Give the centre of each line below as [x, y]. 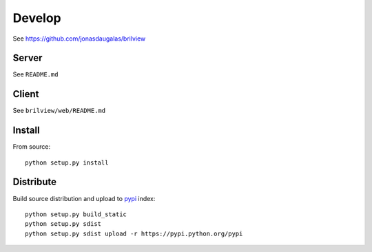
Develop [37, 18]
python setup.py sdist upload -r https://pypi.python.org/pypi [134, 233]
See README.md [35, 74]
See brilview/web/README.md [59, 111]
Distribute [34, 182]
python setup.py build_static [76, 214]
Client [26, 94]
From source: [32, 147]
